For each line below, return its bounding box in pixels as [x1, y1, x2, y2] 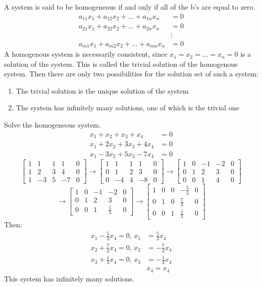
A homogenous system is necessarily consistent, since [4, 49, 168, 59]
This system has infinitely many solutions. [4, 273, 134, 283]
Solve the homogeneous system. [4, 119, 101, 130]
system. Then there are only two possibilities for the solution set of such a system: [4, 68, 258, 79]
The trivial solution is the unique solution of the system [16, 85, 189, 96]
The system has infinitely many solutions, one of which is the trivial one [16, 102, 239, 113]
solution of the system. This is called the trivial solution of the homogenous [4, 58, 238, 69]
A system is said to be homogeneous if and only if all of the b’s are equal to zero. [4, 2, 255, 12]
